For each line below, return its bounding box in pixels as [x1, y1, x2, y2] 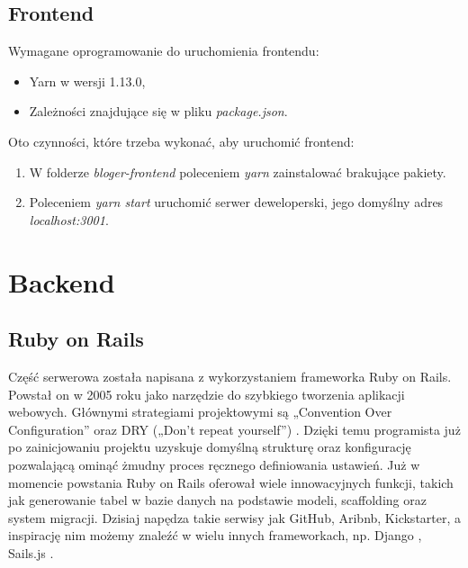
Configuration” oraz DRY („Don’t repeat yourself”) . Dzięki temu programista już [8, 419, 461, 438]
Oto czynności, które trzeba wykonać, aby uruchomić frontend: [8, 131, 355, 150]
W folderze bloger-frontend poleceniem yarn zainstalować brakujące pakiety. [29, 162, 446, 181]
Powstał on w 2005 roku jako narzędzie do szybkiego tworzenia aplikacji [8, 384, 405, 403]
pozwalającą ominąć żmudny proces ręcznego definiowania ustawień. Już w [8, 455, 420, 473]
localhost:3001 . [29, 210, 109, 229]
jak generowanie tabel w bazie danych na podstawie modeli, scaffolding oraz [8, 491, 427, 509]
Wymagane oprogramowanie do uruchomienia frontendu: [8, 41, 319, 60]
